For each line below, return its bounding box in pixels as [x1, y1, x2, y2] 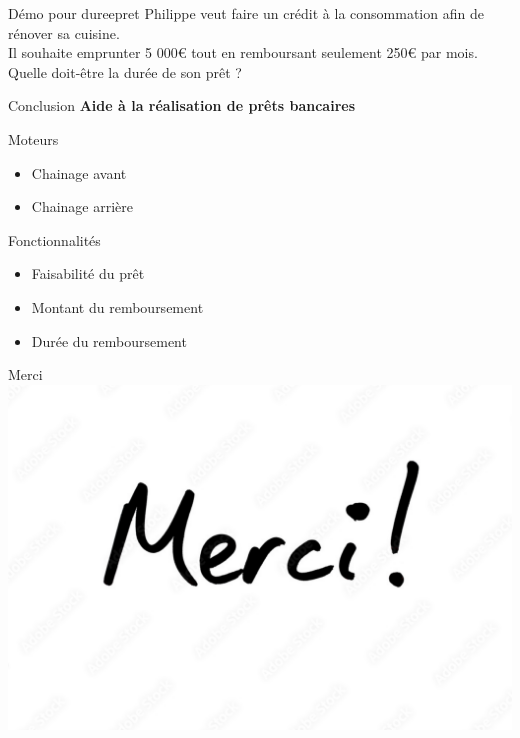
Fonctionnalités [8, 229, 101, 250]
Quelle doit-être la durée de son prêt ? [8, 61, 242, 82]
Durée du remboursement [31, 330, 187, 351]
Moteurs [8, 128, 59, 149]
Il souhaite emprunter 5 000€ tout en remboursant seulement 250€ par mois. [8, 42, 478, 63]
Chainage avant [31, 162, 127, 183]
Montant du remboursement [31, 296, 204, 317]
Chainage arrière [31, 196, 134, 217]
